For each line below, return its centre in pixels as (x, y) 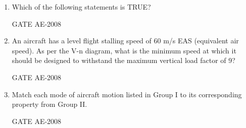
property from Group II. (50, 104)
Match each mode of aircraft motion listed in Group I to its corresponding (127, 94)
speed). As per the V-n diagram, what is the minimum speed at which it (124, 50)
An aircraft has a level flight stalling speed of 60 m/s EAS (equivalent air (125, 41)
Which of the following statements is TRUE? (81, 7)
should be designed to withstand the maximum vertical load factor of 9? (124, 60)
